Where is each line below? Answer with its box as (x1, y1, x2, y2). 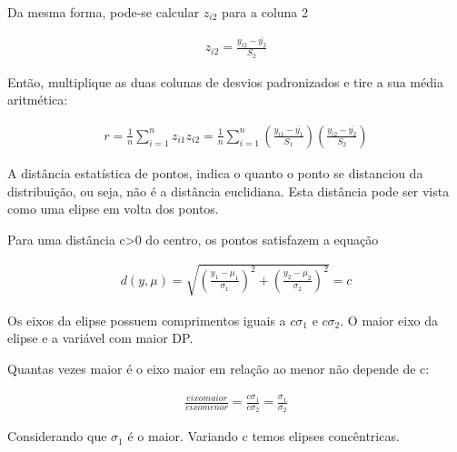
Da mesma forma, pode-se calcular (7, 3, 200, 21)
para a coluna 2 (222, 3, 309, 21)
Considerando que (7, 427, 107, 446)
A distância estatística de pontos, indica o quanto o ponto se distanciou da (7, 163, 423, 182)
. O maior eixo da (340, 310, 439, 329)
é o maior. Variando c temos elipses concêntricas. (127, 427, 400, 446)
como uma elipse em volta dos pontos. (7, 199, 219, 218)
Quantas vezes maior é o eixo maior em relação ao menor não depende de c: (7, 359, 430, 378)
